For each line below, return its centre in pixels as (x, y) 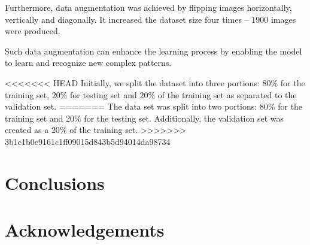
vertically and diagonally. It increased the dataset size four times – (127, 19)
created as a (27, 130)
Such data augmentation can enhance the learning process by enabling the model (154, 51)
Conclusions (55, 182)
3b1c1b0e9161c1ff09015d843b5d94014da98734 (88, 141)
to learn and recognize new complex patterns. (88, 63)
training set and (34, 118)
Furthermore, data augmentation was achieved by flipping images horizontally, (148, 7)
